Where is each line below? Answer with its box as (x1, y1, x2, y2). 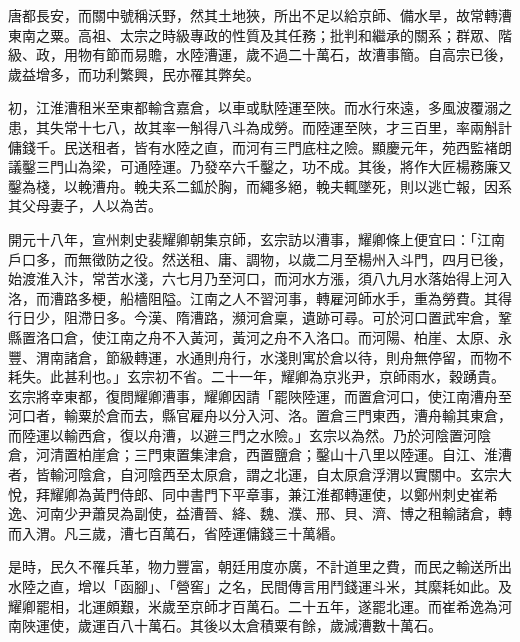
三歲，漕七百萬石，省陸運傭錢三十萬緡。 (77, 522, 344, 543)
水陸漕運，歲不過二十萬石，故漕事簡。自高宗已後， (175, 44, 512, 65)
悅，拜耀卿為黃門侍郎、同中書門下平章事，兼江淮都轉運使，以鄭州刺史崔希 (8, 483, 498, 504)
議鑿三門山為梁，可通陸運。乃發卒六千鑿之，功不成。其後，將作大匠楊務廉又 (8, 156, 512, 177)
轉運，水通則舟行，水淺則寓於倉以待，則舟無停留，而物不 (133, 346, 512, 367)
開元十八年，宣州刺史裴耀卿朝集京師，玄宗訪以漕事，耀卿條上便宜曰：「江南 (8, 228, 505, 249)
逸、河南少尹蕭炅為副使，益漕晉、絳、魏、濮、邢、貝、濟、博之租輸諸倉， (8, 503, 498, 524)
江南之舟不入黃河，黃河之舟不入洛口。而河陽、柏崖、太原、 (105, 326, 498, 347)
